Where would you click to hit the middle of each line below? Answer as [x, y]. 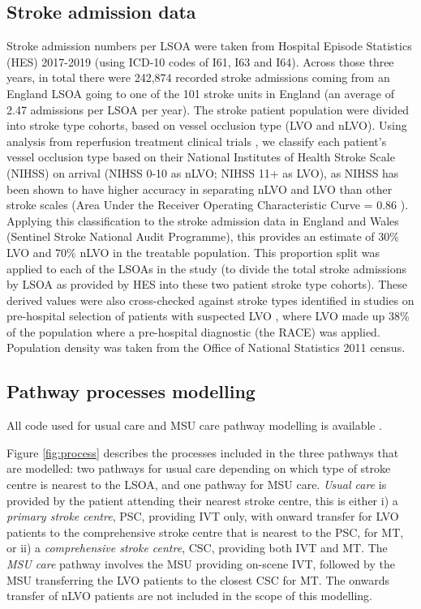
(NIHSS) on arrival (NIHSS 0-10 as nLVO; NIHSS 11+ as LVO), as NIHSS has [203, 172]
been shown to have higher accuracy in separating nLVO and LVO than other [200, 189]
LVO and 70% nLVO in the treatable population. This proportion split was [193, 252]
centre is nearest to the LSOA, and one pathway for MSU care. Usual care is [197, 485]
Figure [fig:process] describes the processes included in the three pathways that [203, 452]
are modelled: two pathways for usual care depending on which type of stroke [199, 468]
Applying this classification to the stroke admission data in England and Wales [203, 220]
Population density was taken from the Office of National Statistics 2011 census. [206, 347]
